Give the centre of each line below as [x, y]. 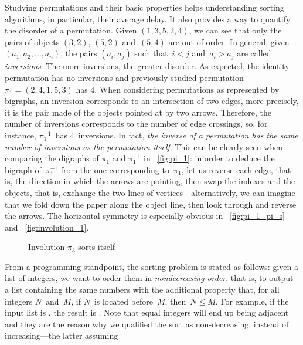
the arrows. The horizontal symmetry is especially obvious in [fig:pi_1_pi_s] [145, 216]
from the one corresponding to [115, 169]
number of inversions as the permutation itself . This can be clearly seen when [144, 146]
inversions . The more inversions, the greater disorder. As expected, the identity [147, 66]
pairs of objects [32, 41]
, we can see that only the [235, 30]
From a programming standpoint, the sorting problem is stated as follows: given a [151, 266]
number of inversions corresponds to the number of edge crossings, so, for [136, 124]
